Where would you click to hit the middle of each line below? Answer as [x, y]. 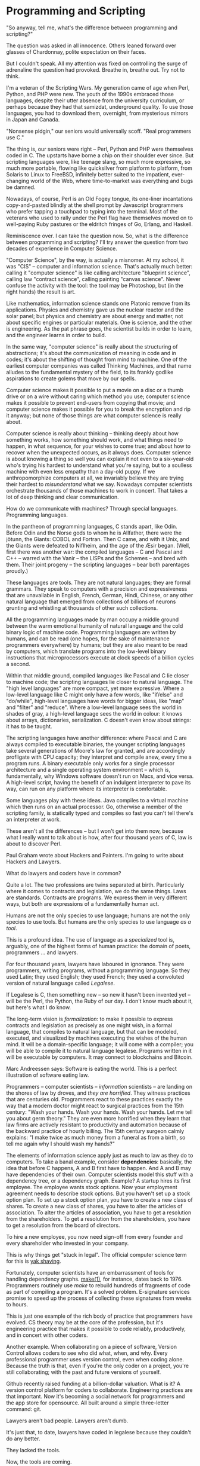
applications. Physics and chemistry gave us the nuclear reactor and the [95, 310]
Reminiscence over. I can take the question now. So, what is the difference [97, 236]
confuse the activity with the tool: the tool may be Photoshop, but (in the [95, 285]
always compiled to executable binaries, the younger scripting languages [96, 744]
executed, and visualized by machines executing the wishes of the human [97, 1038]
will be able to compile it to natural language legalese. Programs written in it [99, 1050]
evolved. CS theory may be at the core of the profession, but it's [85, 1322]
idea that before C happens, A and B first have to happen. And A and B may [99, 1168]
